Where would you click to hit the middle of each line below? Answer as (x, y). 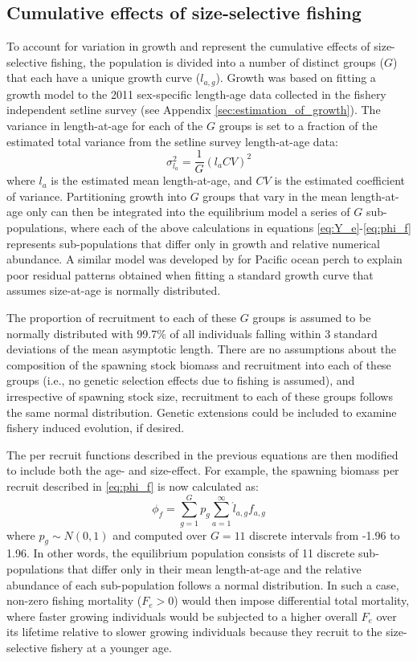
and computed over (160, 535)
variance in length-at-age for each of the (105, 126)
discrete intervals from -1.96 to (325, 535)
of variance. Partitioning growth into (96, 196)
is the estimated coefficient (340, 180)
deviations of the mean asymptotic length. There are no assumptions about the (202, 349)
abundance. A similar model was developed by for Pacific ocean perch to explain (204, 259)
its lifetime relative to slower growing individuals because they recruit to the (194, 632)
